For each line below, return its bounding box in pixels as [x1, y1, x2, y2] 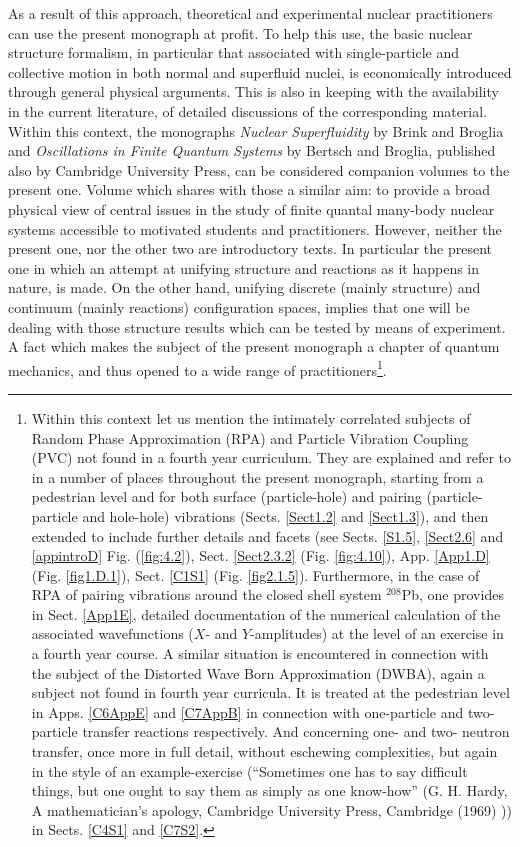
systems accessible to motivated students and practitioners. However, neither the [8, 218, 502, 239]
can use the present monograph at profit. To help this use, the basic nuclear [8, 22, 473, 43]
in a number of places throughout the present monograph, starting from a [31, 466, 484, 487]
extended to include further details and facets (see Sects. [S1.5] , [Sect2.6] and [31, 525, 504, 546]
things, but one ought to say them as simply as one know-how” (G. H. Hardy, [31, 780, 508, 801]
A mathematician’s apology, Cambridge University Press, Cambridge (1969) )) [31, 799, 512, 820]
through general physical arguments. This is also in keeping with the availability [8, 81, 499, 102]
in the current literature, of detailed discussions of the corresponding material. [8, 100, 488, 121]
